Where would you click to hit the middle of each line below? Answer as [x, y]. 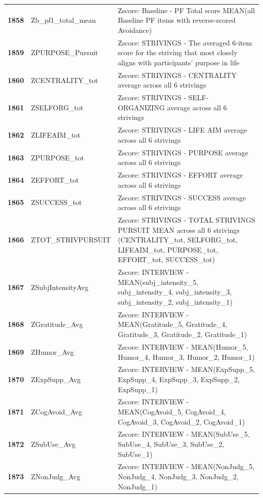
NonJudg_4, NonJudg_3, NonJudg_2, [178, 476]
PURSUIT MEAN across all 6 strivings [179, 230]
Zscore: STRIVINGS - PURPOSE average [183, 152]
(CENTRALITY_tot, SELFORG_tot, [178, 240]
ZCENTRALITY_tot [64, 80]
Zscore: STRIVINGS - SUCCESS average [182, 197]
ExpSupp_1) [138, 389]
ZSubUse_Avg [53, 444]
